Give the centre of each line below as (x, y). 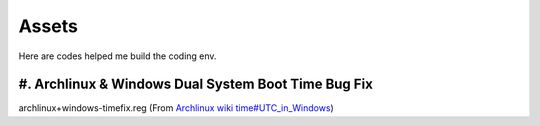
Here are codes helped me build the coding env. (117, 56)
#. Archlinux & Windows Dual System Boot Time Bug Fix (196, 84)
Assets (48, 26)
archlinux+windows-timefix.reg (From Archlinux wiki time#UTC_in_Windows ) (176, 108)
